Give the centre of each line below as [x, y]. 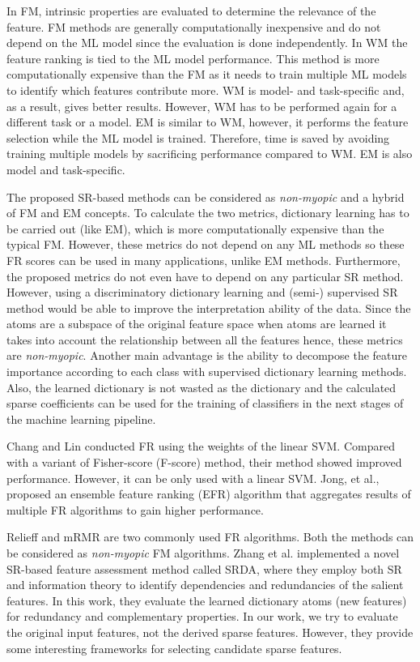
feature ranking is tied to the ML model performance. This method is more [193, 58]
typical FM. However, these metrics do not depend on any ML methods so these [206, 244]
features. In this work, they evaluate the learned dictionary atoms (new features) [207, 600]
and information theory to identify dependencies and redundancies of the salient [205, 585]
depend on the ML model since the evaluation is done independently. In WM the [207, 43]
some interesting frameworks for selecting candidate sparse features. [174, 648]
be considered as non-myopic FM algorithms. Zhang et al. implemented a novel [203, 553]
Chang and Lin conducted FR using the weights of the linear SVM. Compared [201, 446]
